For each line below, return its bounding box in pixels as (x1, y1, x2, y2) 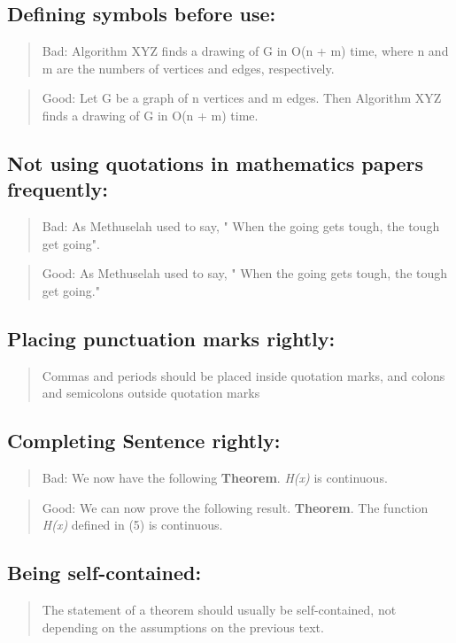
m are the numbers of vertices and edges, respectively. (42, 58, 335, 77)
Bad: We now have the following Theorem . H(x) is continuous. (42, 469, 388, 487)
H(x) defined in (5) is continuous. (42, 515, 223, 534)
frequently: (7, 175, 108, 203)
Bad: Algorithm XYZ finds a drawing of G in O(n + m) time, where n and (42, 42, 449, 60)
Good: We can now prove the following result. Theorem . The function (42, 498, 429, 516)
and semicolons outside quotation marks (42, 383, 260, 402)
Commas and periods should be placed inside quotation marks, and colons (42, 366, 445, 384)
